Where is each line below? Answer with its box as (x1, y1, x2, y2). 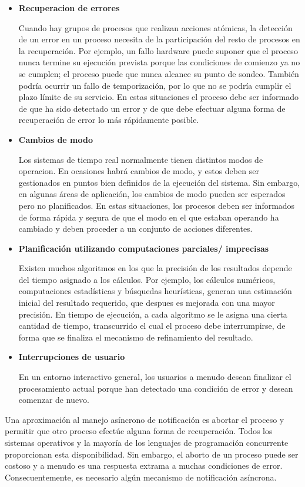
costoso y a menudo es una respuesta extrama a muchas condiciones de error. (5, 459, 283, 472)
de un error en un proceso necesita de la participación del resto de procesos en (18, 33, 300, 45)
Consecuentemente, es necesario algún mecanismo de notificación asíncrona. (5, 471, 277, 483)
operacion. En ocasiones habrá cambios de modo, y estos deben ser (18, 165, 259, 177)
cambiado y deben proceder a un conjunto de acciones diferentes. (18, 222, 253, 235)
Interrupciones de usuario (18, 351, 125, 363)
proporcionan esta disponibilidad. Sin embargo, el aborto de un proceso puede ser (5, 448, 299, 460)
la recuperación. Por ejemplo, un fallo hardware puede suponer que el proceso (18, 44, 298, 56)
